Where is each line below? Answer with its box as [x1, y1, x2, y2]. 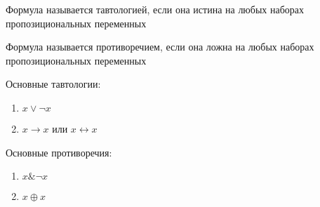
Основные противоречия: [6, 145, 112, 159]
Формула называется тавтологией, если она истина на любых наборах [6, 2, 305, 16]
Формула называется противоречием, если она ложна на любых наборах [6, 39, 314, 54]
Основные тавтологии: [6, 76, 101, 91]
